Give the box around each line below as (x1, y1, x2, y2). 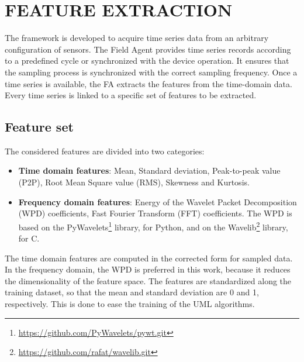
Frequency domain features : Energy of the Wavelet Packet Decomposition (18, 195, 297, 208)
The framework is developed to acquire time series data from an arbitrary (5, 32, 269, 44)
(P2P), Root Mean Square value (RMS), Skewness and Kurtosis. (18, 176, 250, 188)
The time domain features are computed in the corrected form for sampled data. (5, 251, 293, 264)
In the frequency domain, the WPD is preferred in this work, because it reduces (5, 263, 291, 275)
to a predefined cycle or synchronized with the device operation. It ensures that (5, 54, 289, 67)
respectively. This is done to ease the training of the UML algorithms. (5, 298, 255, 310)
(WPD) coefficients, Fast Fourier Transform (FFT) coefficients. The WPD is (18, 207, 292, 219)
